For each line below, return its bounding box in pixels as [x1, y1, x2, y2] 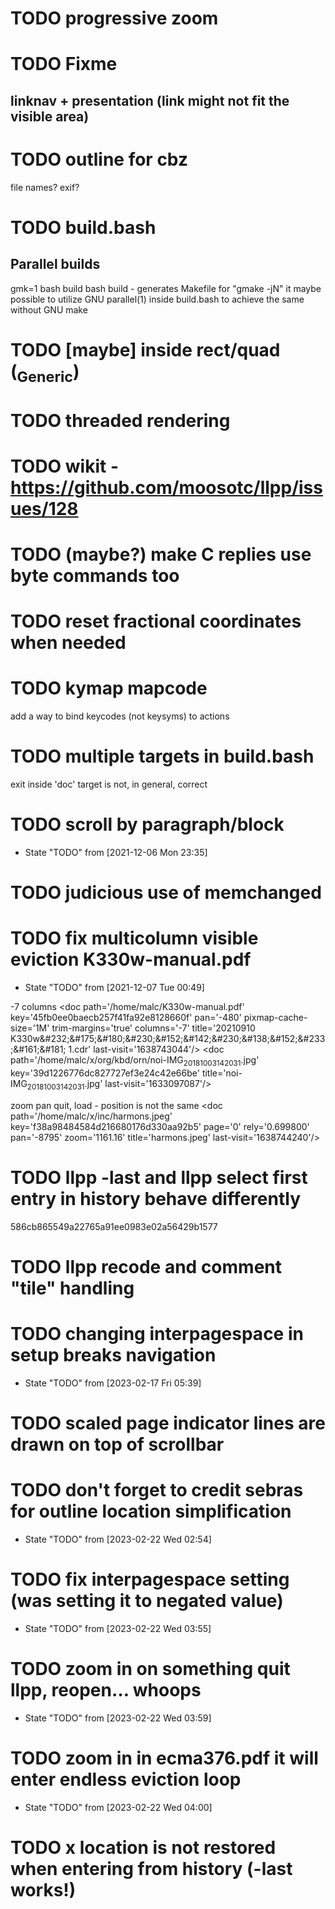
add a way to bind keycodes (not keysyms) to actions [10, 710, 230, 722]
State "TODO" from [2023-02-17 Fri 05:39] [24, 1377, 202, 1389]
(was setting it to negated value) [10, 1590, 284, 1612]
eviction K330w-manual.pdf [10, 948, 252, 971]
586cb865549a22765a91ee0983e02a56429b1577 [10, 1220, 218, 1232]
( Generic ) [10, 360, 80, 386]
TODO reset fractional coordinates [10, 610, 302, 633]
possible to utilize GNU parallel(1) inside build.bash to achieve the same [10, 293, 305, 305]
